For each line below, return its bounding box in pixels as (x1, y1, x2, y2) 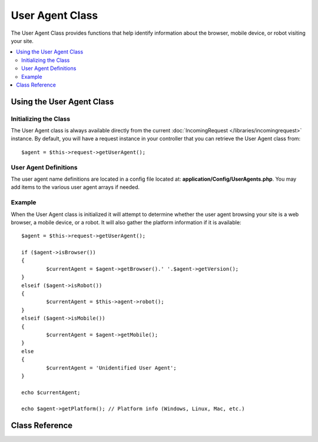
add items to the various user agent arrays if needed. (11, 184, 140, 191)
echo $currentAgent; (21, 389, 81, 396)
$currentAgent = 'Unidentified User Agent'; (46, 364, 177, 371)
